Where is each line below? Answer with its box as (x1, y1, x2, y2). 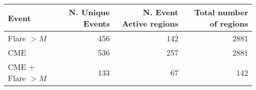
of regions (210, 18, 248, 29)
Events (83, 18, 110, 29)
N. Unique (68, 6, 110, 18)
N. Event (143, 6, 179, 18)
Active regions (122, 18, 179, 29)
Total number (194, 6, 248, 18)
